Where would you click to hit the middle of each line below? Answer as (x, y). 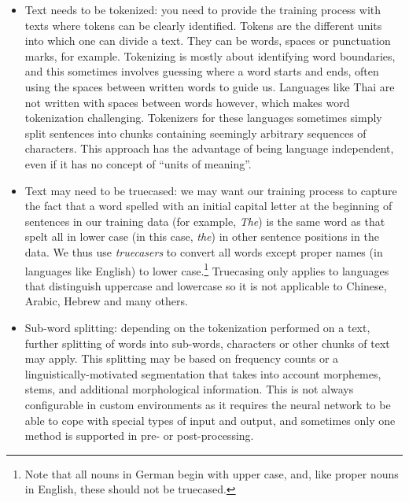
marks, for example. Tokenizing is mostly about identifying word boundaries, (210, 55)
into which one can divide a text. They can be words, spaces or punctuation (208, 41)
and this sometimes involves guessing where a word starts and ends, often (202, 71)
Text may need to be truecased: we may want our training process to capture (211, 190)
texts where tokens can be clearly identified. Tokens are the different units (203, 25)
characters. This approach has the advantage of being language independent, (209, 148)
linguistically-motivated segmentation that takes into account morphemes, (203, 373)
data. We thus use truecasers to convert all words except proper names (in (204, 251)
